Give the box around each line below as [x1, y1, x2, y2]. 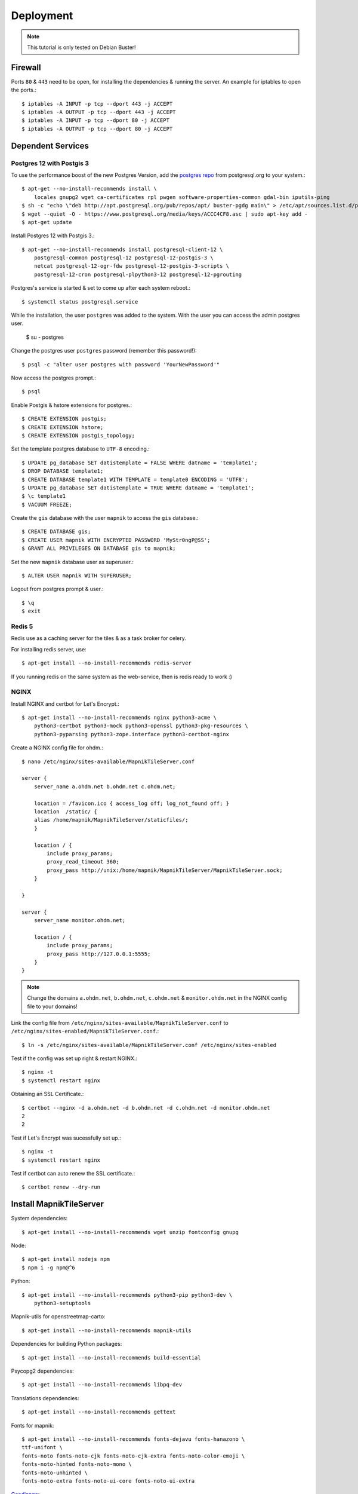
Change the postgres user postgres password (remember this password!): [11, 347, 197, 354]
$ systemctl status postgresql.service [21, 298, 138, 305]
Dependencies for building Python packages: [11, 1340, 122, 1348]
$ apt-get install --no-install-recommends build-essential [21, 1354, 201, 1361]
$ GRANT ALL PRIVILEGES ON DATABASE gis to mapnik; [21, 545, 176, 552]
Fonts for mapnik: [11, 1422, 54, 1429]
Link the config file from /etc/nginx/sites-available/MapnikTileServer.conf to [11, 1019, 229, 1026]
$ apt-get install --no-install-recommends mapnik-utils [21, 1327, 192, 1334]
